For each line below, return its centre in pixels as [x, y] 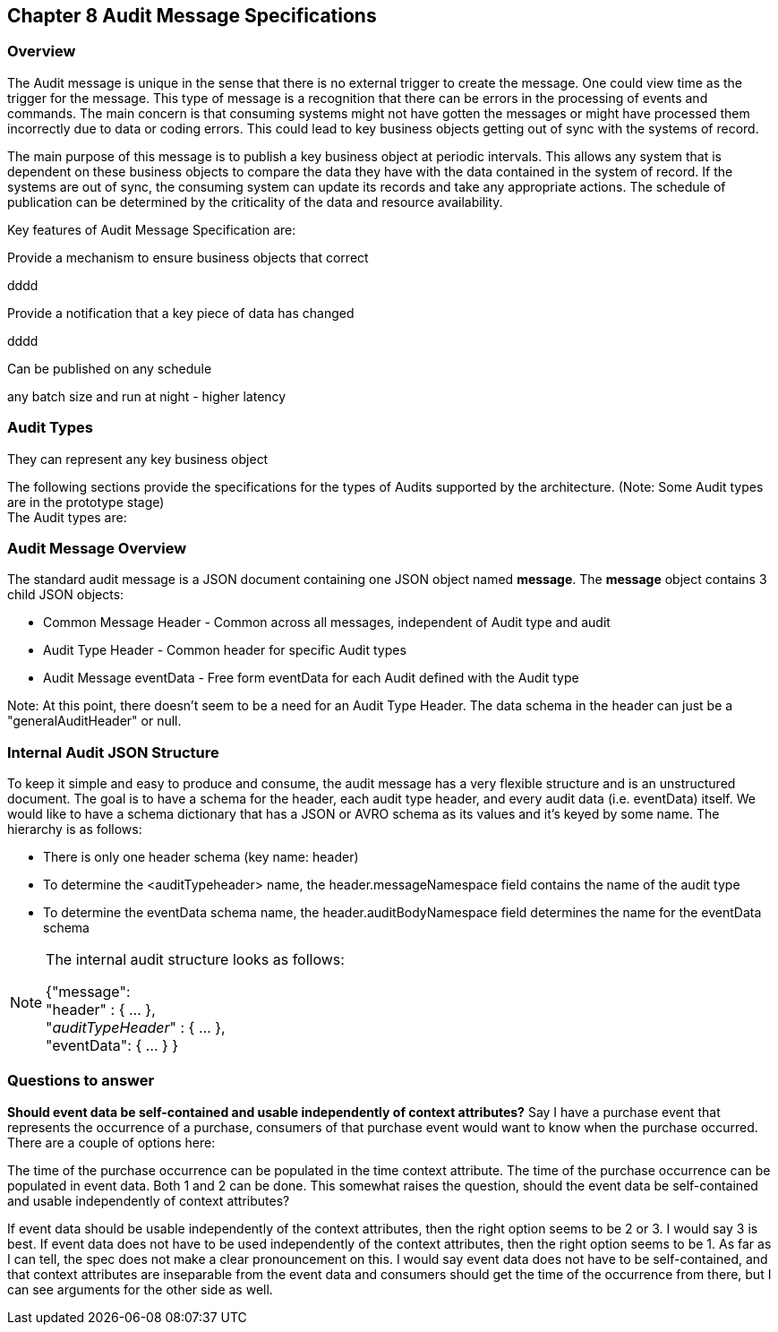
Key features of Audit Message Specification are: [152, 229]
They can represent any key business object [138, 459]
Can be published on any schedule [110, 368]
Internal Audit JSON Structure [113, 752]
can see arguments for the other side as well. [140, 1289]
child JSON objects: [66, 595]
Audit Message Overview [97, 548]
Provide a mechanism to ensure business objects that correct [188, 257]
